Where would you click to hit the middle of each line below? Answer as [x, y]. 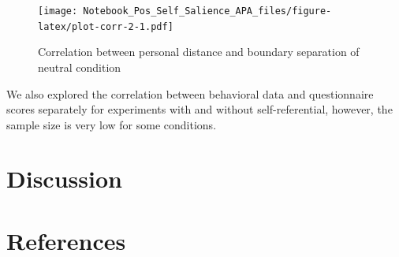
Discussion [64, 179]
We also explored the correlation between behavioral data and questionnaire [190, 93]
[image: [58, 11]
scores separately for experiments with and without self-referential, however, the [199, 109]
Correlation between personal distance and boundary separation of [199, 52]
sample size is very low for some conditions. [112, 124]
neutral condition [80, 67]
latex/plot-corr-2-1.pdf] [106, 26]
